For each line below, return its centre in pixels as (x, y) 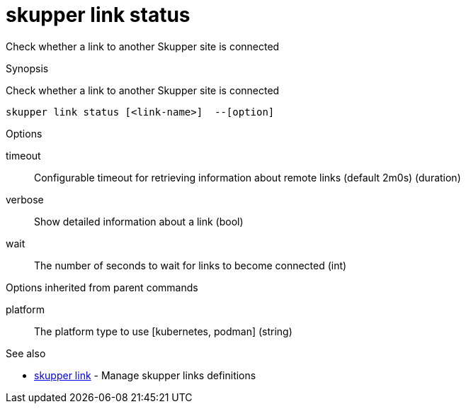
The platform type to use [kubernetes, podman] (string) (163, 331)
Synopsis (27, 68)
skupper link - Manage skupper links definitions (145, 375)
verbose (25, 199)
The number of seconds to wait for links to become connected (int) (191, 265)
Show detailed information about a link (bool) (139, 221)
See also (26, 353)
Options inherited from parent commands (102, 287)
